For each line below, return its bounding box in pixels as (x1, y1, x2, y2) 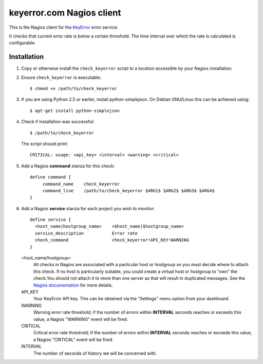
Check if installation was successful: (21, 119, 94, 125)
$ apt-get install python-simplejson (30, 108, 120, 113)
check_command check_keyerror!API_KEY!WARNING (35, 237, 189, 243)
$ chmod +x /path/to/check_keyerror (30, 86, 117, 91)
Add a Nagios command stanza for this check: (21, 163, 115, 169)
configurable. (9, 40, 36, 46)
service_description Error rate (35, 230, 138, 236)
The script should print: (21, 141, 68, 146)
